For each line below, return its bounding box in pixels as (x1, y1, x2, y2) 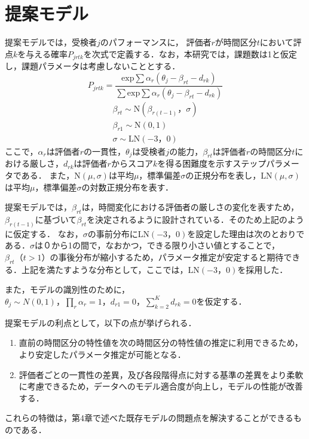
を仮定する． (196, 294, 247, 307)
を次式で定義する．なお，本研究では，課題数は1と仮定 (83, 47, 297, 60)
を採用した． (237, 263, 288, 275)
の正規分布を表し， (185, 168, 261, 181)
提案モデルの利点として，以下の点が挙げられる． (5, 316, 197, 329)
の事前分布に (87, 227, 138, 240)
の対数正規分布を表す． (81, 180, 173, 193)
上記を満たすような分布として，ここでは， (21, 263, 188, 275)
